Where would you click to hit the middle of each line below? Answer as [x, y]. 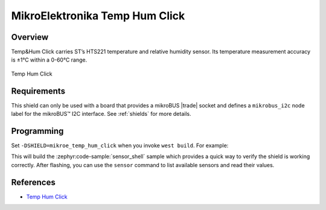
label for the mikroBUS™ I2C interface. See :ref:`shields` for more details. [101, 114]
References [33, 182]
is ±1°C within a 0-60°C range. [49, 60]
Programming [37, 131]
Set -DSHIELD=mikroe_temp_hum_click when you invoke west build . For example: [120, 145]
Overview [30, 37]
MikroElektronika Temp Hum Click [98, 16]
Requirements [38, 91]
